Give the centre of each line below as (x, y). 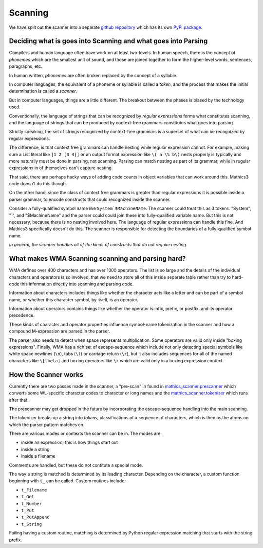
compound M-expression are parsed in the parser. (60, 331)
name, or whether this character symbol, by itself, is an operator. (74, 299)
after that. (19, 400)
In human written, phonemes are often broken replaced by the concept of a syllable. (93, 75)
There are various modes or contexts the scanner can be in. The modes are (85, 433)
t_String (32, 524)
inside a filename (38, 456)
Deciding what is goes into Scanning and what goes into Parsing (108, 41)
